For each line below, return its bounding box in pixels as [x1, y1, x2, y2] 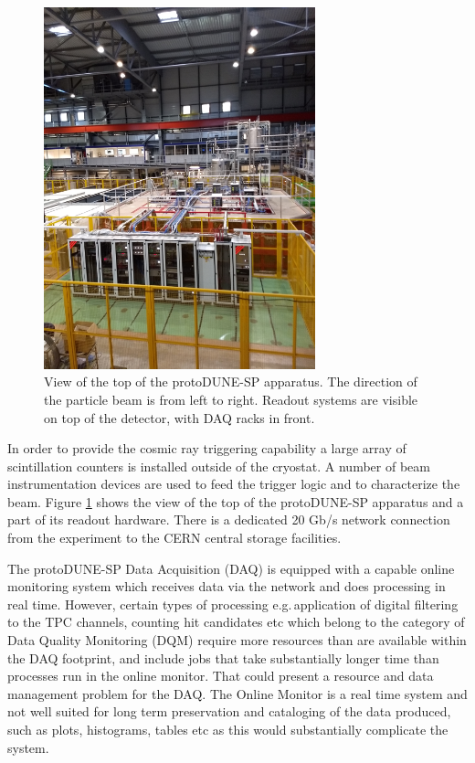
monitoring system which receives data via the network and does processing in [7, 577, 446, 596]
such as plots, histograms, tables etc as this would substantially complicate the [7, 720, 449, 738]
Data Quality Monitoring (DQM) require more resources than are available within [7, 631, 467, 650]
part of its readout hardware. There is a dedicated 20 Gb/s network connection [7, 510, 450, 529]
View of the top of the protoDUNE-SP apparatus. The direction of [44, 372, 417, 391]
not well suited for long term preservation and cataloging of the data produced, [7, 702, 451, 721]
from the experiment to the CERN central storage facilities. [7, 528, 342, 547]
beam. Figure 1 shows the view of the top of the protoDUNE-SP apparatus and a [7, 492, 464, 511]
